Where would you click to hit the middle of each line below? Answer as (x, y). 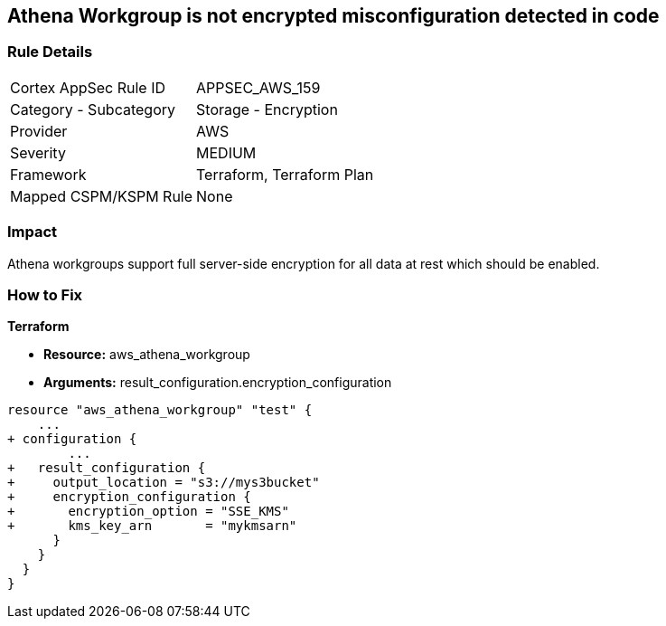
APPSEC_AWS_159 (258, 87)
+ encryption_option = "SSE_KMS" (148, 512)
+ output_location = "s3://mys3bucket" (164, 483)
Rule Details (50, 52)
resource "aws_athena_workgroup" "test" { (160, 410)
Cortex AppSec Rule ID (88, 87)
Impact (33, 232)
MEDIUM (226, 152)
